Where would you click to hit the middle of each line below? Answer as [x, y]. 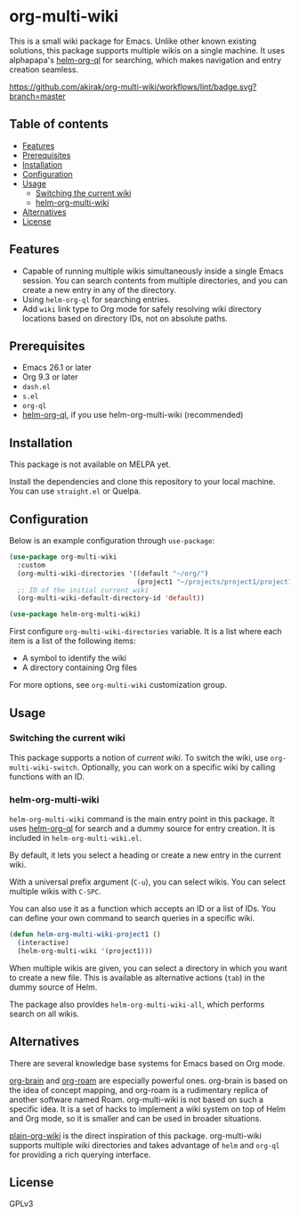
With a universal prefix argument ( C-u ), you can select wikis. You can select [148, 882]
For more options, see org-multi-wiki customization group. [118, 685]
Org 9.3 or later [50, 377]
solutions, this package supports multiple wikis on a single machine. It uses [147, 50]
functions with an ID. [47, 776]
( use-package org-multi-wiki [63, 557]
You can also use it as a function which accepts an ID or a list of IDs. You [142, 909]
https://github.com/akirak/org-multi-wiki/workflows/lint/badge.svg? [133, 86]
